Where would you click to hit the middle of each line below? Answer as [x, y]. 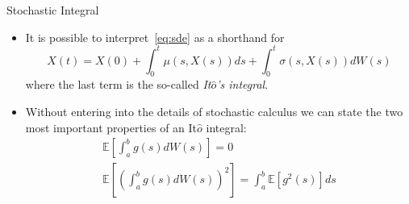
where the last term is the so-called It [118, 84]
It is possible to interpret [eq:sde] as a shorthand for [155, 37]
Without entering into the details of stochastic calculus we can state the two [214, 112]
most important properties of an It [111, 127]
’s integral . [242, 84]
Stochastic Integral [53, 10]
